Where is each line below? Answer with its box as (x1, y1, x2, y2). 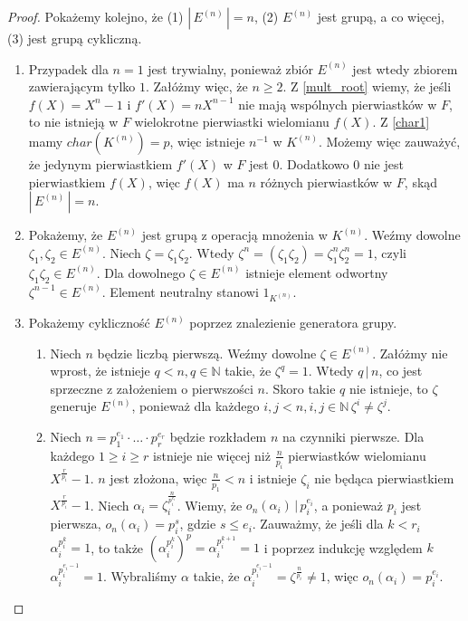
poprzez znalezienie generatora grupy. (189, 313, 397, 332)
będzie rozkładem (169, 427, 267, 446)
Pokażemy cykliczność (28, 313, 150, 332)
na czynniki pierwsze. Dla (282, 427, 425, 446)
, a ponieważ (313, 495, 384, 514)
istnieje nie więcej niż (153, 445, 271, 464)
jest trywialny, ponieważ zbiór (148, 59, 313, 78)
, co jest (378, 361, 423, 380)
